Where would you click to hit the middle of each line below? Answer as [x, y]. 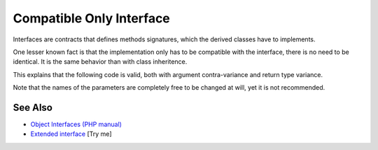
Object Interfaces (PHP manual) [76, 124]
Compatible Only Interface [92, 18]
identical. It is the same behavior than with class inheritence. [100, 62]
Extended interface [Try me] [71, 134]
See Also [33, 108]
